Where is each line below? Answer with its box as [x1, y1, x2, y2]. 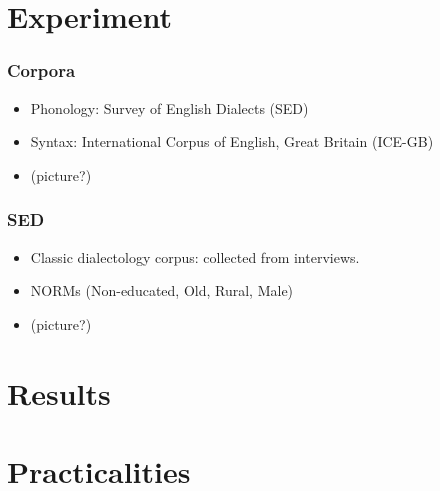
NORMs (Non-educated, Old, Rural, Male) [30, 280, 294, 301]
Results [7, 372, 111, 413]
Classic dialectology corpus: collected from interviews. [30, 246, 360, 267]
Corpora [7, 58, 76, 83]
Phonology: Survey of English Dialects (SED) [30, 97, 309, 118]
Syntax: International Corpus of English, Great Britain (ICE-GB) [30, 131, 434, 152]
